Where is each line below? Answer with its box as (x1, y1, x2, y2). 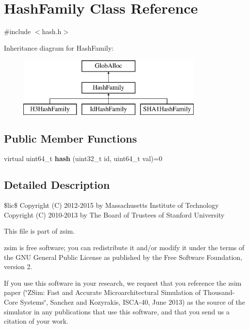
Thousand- (203, 287, 235, 297)
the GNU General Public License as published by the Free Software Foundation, (4, 252, 242, 262)
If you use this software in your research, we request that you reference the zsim (4, 277, 242, 288)
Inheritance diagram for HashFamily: (4, 42, 114, 53)
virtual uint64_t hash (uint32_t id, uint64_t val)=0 (4, 153, 163, 164)
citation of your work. (4, 316, 68, 326)
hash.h (42, 26, 62, 37)
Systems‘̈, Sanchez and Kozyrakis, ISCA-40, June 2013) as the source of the (20, 297, 245, 307)
